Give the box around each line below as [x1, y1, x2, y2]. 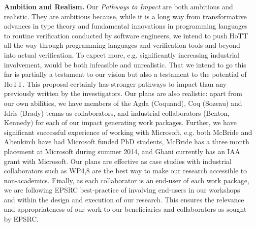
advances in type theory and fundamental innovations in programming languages [4, 21, 248, 31]
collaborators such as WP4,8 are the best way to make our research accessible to [4, 165, 247, 176]
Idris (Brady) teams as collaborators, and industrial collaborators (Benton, [4, 107, 230, 118]
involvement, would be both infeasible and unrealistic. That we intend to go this [4, 59, 246, 69]
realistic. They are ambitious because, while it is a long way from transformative [4, 11, 247, 21]
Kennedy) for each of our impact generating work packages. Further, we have [4, 117, 237, 128]
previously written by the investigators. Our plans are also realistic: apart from [4, 88, 242, 98]
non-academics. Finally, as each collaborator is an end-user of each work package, [4, 175, 250, 185]
